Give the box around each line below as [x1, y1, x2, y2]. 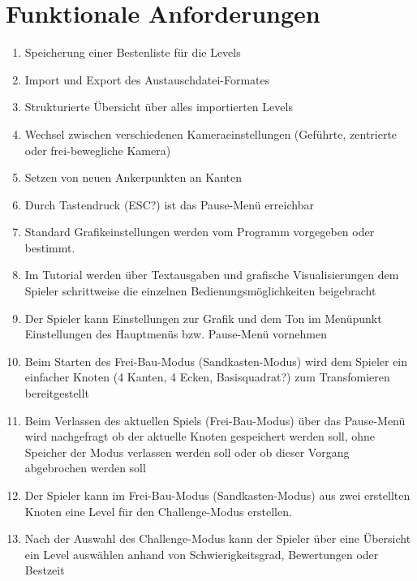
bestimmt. [24, 239, 75, 256]
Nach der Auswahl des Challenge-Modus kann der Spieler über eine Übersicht [24, 530, 411, 547]
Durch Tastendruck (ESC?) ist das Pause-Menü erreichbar [24, 196, 314, 213]
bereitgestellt [24, 385, 89, 402]
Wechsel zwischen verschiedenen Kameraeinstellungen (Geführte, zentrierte [24, 125, 398, 142]
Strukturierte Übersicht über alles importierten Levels [24, 98, 293, 115]
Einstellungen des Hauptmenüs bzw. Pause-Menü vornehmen [24, 325, 327, 342]
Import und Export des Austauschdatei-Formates [24, 71, 270, 88]
